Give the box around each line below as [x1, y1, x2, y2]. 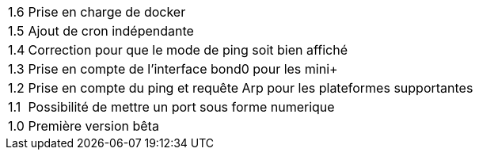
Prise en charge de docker [28, 4, 186, 20]
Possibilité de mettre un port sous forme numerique [28, 99, 335, 115]
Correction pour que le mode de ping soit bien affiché [28, 42, 348, 58]
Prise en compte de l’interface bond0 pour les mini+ [28, 61, 338, 77]
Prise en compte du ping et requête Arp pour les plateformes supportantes [28, 80, 473, 96]
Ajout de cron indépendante [28, 23, 194, 39]
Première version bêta [28, 118, 159, 134]
